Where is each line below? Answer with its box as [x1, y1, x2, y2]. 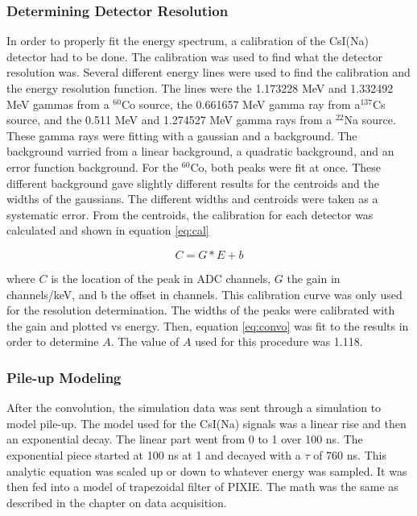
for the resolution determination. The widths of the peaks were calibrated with [6, 302, 395, 318]
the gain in [287, 269, 341, 286]
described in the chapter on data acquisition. [6, 493, 227, 510]
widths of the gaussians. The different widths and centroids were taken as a [6, 190, 378, 207]
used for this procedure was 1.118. [195, 333, 363, 350]
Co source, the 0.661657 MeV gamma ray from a [121, 95, 361, 112]
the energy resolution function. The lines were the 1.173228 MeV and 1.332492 [6, 80, 394, 96]
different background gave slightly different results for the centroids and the [6, 174, 379, 191]
